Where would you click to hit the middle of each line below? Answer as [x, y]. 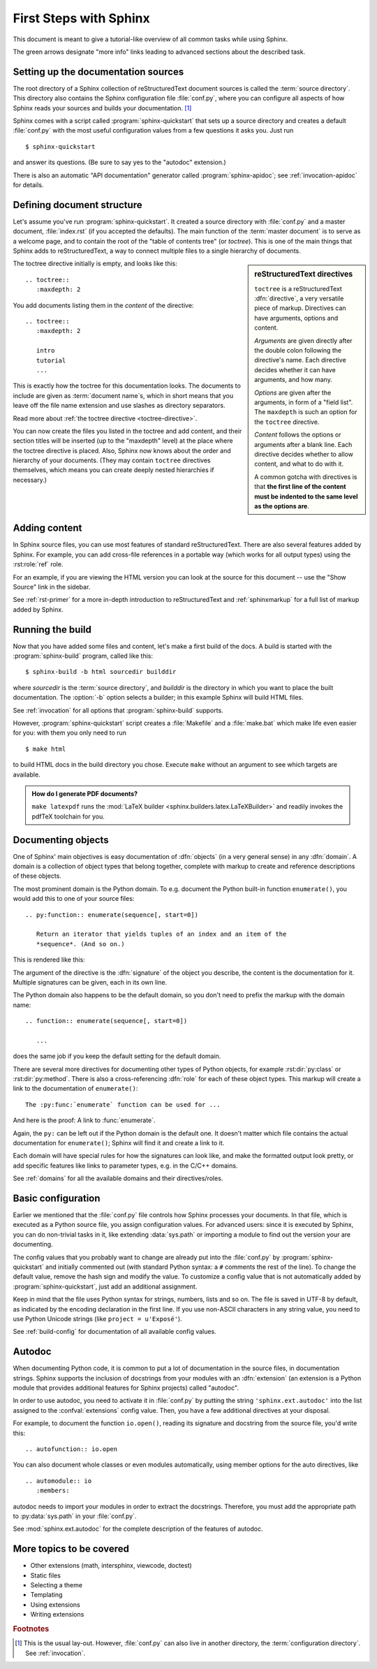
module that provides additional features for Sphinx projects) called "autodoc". [126, 1388]
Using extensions [55, 1604]
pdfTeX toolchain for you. [68, 816]
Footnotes [31, 1629]
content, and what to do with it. [299, 464]
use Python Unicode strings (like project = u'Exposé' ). [97, 1318]
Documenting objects [61, 840]
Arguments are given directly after [303, 340]
